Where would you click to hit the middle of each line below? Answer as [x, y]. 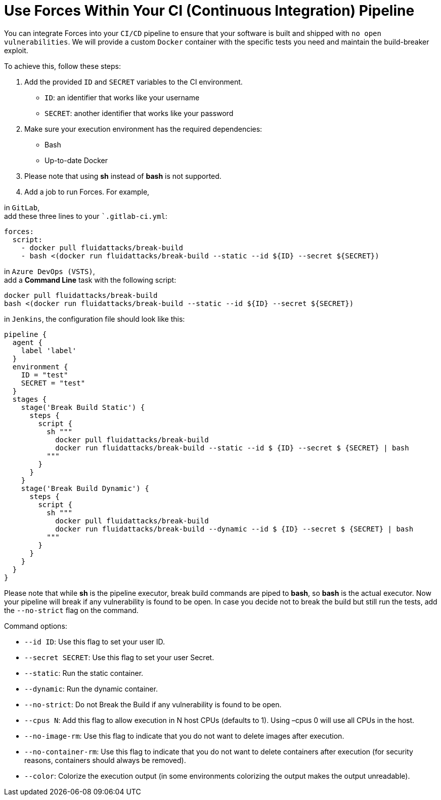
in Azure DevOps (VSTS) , [50, 271]
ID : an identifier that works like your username [122, 97]
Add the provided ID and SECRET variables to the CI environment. [134, 82]
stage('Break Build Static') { [83, 407]
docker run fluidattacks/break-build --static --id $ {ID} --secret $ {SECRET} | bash [232, 448]
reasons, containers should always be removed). [105, 760]
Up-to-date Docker [76, 160]
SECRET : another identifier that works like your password [139, 113]
